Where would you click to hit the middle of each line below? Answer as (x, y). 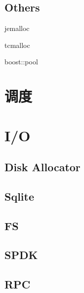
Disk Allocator (42, 167)
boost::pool (21, 62)
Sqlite (20, 196)
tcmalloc (17, 45)
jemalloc (17, 28)
